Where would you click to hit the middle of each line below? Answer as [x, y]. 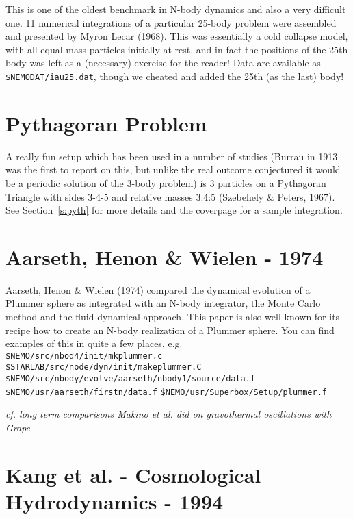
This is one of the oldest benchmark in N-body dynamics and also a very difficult [176, 9]
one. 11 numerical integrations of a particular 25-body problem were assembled [171, 22]
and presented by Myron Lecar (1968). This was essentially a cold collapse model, [177, 36]
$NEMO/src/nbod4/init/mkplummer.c [84, 356]
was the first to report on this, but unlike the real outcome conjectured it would [173, 169]
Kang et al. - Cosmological [133, 474]
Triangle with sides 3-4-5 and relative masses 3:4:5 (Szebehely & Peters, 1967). [170, 196]
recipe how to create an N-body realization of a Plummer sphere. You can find [170, 330]
